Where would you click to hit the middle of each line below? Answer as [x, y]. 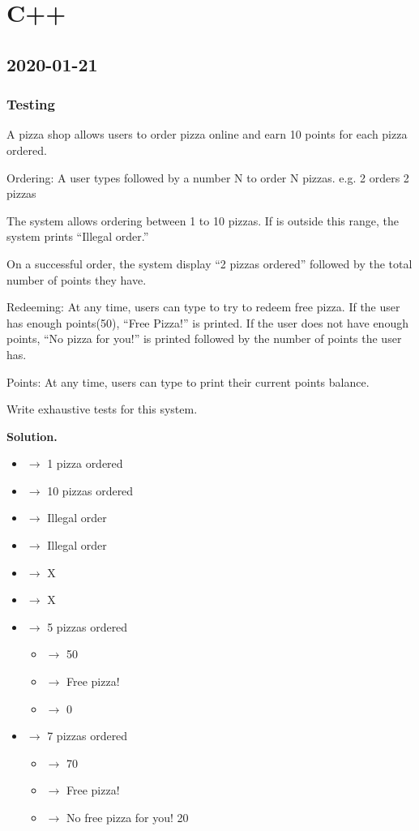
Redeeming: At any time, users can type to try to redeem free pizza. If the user [203, 307]
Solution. [32, 436]
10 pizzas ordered [90, 490]
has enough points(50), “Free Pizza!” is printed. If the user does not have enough [207, 322]
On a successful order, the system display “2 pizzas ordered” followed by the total [209, 263]
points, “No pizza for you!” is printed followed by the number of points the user [204, 338]
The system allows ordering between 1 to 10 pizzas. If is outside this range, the [203, 220]
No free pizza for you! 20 [127, 817]
